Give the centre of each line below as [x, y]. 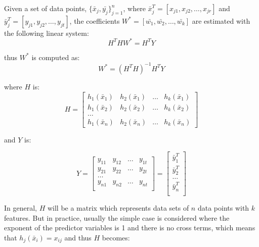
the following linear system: [47, 33]
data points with [223, 208]
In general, [20, 208]
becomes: [116, 237]
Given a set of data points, [46, 8]
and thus [78, 237]
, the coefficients [95, 20]
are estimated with [221, 20]
